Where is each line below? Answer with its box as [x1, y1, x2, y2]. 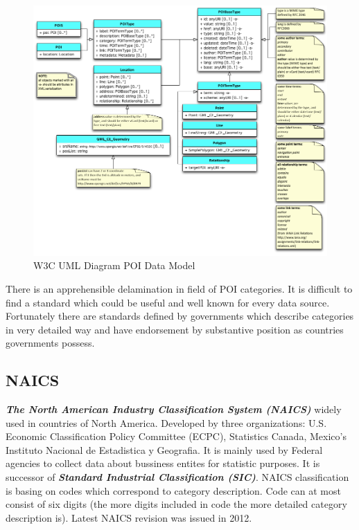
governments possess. [6, 336, 95, 350]
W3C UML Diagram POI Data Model [33, 258, 195, 273]
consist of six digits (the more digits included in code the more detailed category [6, 497, 347, 511]
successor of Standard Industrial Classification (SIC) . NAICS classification [6, 470, 349, 484]
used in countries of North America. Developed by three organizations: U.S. [6, 415, 327, 430]
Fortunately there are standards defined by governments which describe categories [6, 309, 354, 323]
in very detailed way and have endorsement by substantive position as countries [6, 322, 344, 336]
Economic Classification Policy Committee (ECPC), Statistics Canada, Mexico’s [6, 429, 347, 444]
